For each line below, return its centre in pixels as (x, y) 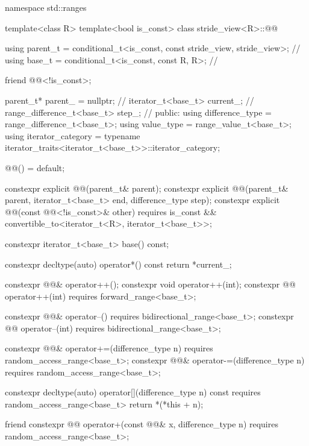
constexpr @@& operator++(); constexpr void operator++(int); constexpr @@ (150, 284)
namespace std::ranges (46, 7)
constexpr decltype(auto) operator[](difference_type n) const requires (133, 392)
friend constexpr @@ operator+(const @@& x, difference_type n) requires (142, 424)
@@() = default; (35, 167)
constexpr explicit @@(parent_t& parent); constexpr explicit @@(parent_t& (147, 188)
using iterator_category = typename (73, 135)
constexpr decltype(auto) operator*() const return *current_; (118, 264)
